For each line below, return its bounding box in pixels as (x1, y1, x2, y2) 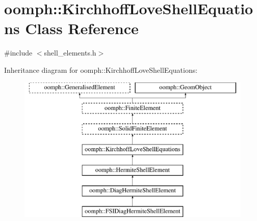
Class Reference (25, 18, 139, 39)
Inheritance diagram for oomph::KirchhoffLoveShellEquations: (4, 64, 198, 75)
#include (4, 47, 33, 58)
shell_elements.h (44, 47, 96, 58)
